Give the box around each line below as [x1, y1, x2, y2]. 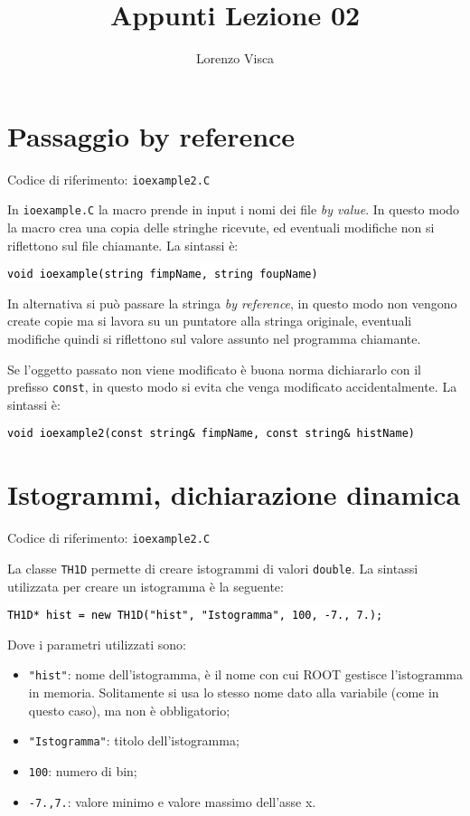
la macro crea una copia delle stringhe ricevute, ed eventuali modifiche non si [7, 217, 435, 236]
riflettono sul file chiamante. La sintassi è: [7, 235, 239, 254]
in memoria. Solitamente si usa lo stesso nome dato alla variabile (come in [28, 683, 439, 702]
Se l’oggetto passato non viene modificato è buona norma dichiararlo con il [7, 359, 422, 378]
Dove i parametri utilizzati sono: [7, 634, 186, 653]
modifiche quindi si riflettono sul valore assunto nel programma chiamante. [7, 329, 421, 347]
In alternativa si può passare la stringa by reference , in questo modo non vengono [7, 293, 457, 312]
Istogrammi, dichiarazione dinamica [7, 476, 461, 513]
